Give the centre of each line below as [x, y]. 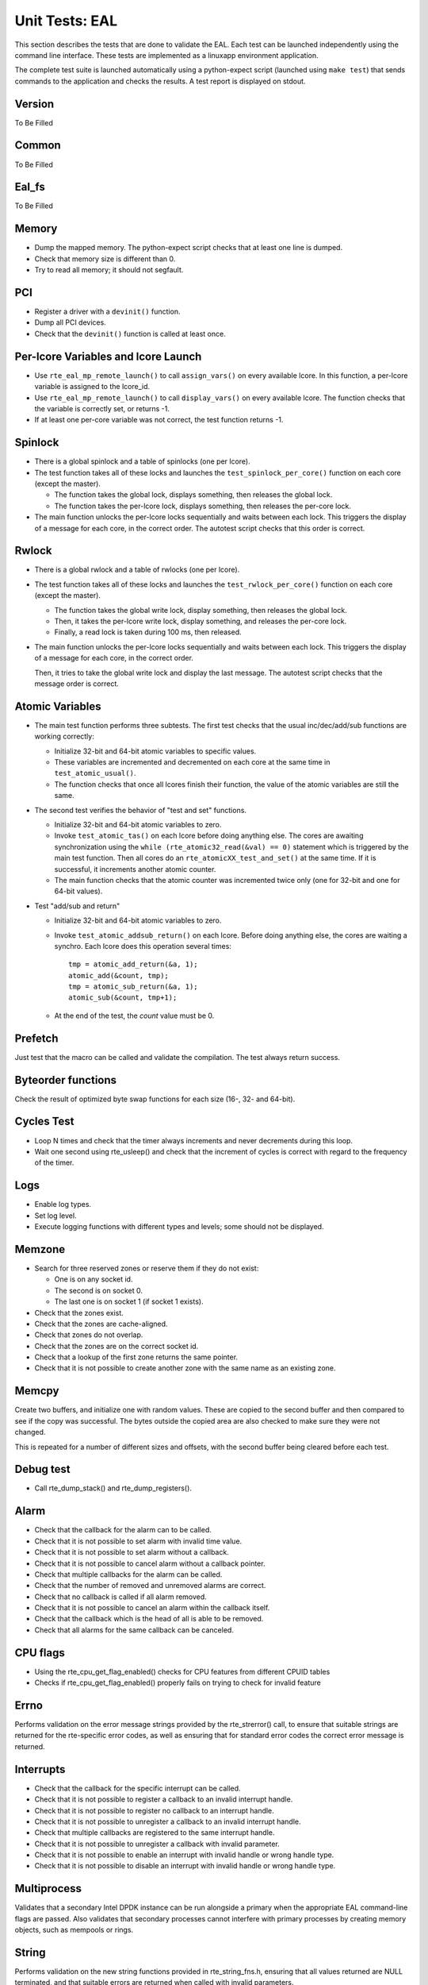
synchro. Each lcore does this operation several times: [143, 946]
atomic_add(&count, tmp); [119, 975]
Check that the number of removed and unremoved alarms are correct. [150, 1586]
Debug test [42, 1469]
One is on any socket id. [94, 1279]
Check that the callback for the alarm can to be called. [123, 1530]
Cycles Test [44, 1122]
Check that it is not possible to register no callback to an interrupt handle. [155, 1810]
